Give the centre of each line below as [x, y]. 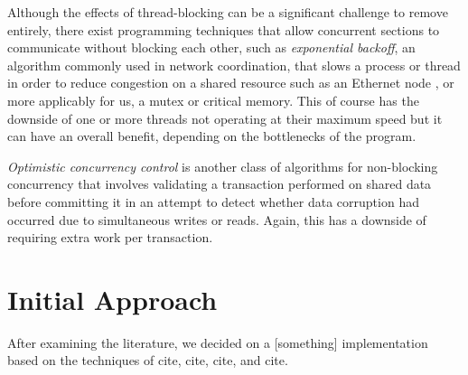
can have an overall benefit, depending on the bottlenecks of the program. [212, 136]
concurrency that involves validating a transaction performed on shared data [220, 184]
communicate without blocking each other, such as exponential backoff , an [211, 47]
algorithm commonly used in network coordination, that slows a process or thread [234, 65]
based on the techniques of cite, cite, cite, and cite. [148, 360]
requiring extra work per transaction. [110, 237]
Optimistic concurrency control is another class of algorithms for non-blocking [223, 166]
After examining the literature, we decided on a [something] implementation [218, 342]
